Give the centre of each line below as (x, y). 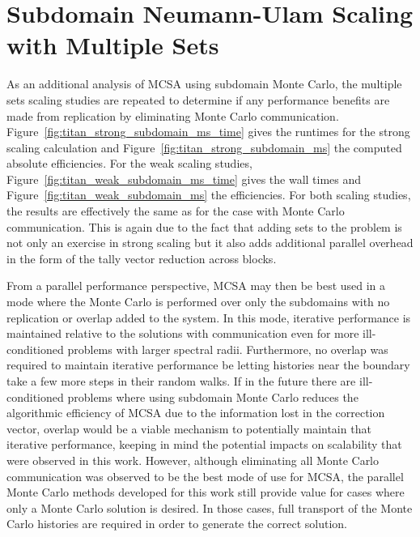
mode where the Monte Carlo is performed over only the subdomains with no (198, 302)
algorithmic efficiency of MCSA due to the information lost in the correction (196, 413)
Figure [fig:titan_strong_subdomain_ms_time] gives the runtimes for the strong (208, 132)
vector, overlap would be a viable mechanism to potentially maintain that (189, 428)
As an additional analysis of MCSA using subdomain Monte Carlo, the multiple (204, 84)
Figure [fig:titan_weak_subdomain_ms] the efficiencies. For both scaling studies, (209, 195)
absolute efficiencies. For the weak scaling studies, (129, 163)
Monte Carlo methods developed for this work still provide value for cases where (206, 492)
